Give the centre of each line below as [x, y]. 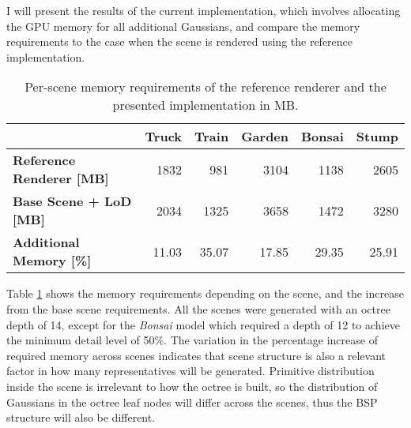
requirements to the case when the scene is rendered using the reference [180, 41]
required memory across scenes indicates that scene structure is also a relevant [196, 355]
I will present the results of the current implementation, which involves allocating [204, 10]
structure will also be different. [81, 417]
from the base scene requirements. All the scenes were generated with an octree [198, 308]
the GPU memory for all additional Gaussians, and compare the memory [183, 26]
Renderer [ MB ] [61, 178]
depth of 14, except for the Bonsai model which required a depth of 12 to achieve [203, 324]
